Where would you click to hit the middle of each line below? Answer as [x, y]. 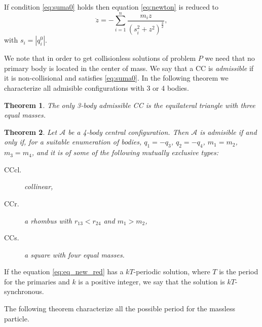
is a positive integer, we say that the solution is [152, 281]
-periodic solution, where [172, 271]
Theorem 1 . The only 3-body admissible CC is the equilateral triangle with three [130, 105]
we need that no [230, 58]
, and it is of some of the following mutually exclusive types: [125, 152]
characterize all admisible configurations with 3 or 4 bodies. [97, 87]
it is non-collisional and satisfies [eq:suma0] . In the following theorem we [116, 78]
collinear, [39, 186]
